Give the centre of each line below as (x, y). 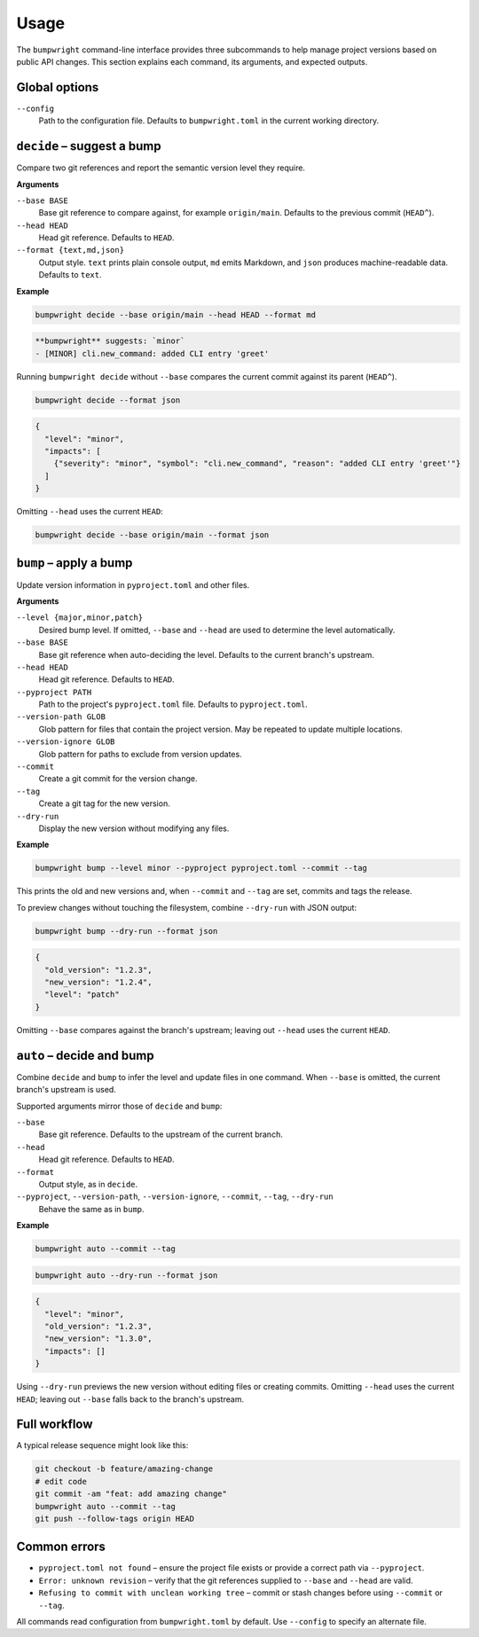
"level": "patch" (82, 995)
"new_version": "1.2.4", (98, 983)
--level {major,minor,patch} (80, 618)
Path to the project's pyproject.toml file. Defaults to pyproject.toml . (173, 704)
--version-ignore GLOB (66, 742)
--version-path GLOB (61, 717)
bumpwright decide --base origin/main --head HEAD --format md (176, 314)
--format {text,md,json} (70, 250)
